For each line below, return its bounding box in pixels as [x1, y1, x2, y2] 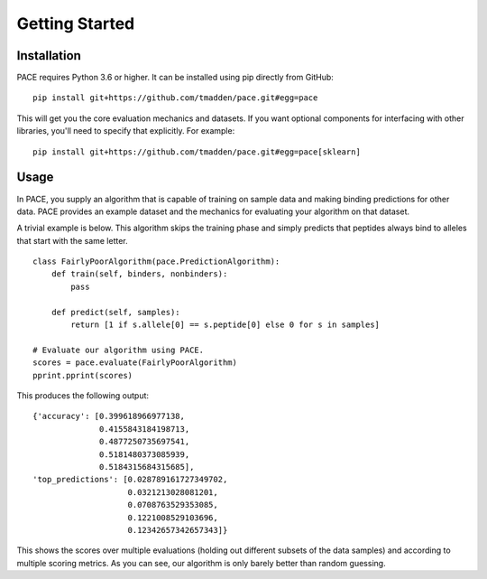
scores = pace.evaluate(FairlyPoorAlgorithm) [32, 358, 238, 368]
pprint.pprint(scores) [32, 370, 133, 380]
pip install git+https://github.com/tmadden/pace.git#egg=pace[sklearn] [32, 146, 361, 157]
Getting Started [16, 14, 135, 33]
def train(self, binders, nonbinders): [51, 269, 228, 279]
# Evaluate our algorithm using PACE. [32, 344, 205, 355]
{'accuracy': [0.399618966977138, [32, 411, 185, 422]
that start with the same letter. [16, 235, 128, 246]
